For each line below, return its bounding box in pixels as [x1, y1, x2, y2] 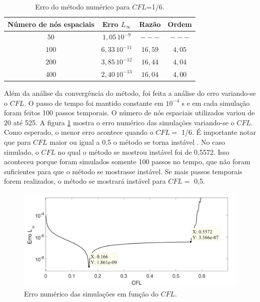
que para [4, 137, 31, 147]
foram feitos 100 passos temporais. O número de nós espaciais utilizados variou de [4, 107, 255, 118]
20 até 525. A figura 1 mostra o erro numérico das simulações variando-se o [4, 117, 234, 127]
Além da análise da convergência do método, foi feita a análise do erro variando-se [4, 88, 256, 98]
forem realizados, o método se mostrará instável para [4, 176, 166, 186]
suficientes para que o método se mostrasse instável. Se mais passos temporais [4, 166, 242, 176]
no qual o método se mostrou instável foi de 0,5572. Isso [57, 146, 229, 157]
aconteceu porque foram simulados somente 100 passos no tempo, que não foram [4, 156, 250, 167]
